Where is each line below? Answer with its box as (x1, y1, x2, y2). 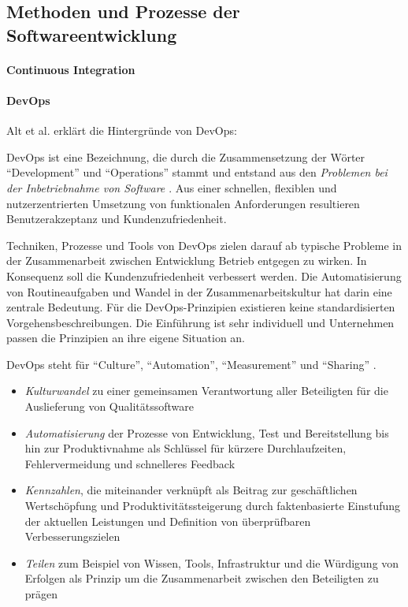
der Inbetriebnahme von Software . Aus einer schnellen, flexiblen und (6, 179, 337, 196)
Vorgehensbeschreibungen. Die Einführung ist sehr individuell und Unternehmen (6, 314, 395, 330)
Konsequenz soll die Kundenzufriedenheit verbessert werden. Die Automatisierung (6, 267, 402, 284)
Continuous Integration (6, 61, 135, 77)
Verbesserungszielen (24, 528, 121, 545)
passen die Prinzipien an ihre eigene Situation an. (6, 330, 246, 346)
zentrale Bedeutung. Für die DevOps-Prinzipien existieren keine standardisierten (6, 299, 395, 315)
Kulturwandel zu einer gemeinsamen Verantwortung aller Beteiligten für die (24, 382, 388, 399)
